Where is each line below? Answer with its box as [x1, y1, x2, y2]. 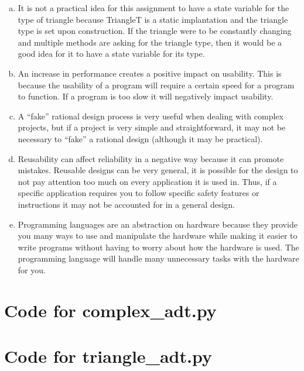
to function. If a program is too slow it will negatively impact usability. [18, 90, 274, 102]
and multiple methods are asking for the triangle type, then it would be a [18, 36, 282, 48]
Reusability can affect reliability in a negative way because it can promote [18, 152, 284, 164]
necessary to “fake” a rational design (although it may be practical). [18, 132, 263, 145]
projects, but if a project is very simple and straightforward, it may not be [18, 121, 286, 133]
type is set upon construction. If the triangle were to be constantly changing [18, 25, 292, 37]
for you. [18, 263, 46, 276]
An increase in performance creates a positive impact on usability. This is [18, 67, 282, 79]
